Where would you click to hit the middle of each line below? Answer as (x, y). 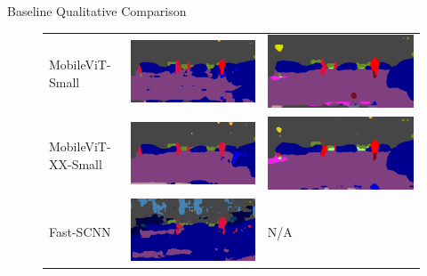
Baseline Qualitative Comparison (97, 11)
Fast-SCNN (80, 231)
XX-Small (76, 163)
